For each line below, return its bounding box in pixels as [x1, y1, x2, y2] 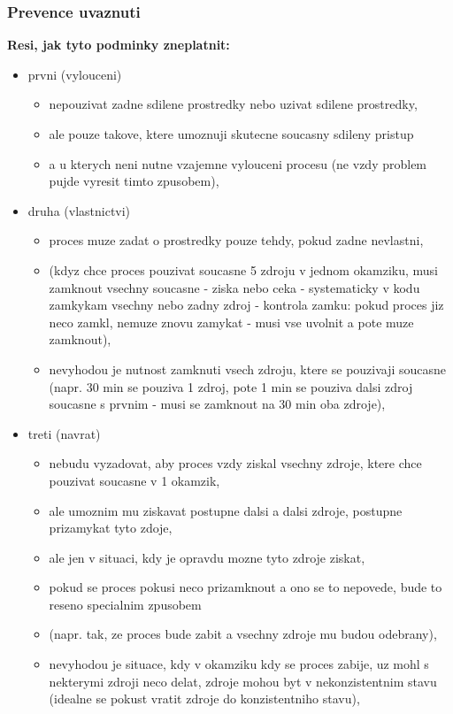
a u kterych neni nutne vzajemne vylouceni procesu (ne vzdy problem [49, 154, 427, 173]
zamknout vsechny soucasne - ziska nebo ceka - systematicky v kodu [49, 278, 420, 296]
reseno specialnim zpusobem [49, 595, 202, 613]
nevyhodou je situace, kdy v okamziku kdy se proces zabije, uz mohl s [49, 655, 429, 673]
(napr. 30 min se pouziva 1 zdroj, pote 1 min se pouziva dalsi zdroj [49, 377, 413, 395]
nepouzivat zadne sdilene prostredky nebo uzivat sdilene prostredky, [49, 95, 418, 113]
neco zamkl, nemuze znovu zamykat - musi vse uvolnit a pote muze [49, 312, 414, 331]
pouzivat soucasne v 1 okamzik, [49, 471, 220, 489]
